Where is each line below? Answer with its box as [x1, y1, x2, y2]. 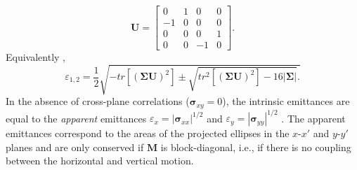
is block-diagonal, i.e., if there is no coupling [160, 139, 351, 154]
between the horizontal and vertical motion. [6, 153, 194, 168]
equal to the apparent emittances [6, 111, 147, 125]
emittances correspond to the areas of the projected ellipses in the [6, 126, 290, 141]
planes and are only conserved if [6, 139, 144, 154]
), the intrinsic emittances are [222, 94, 350, 108]
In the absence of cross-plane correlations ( [6, 94, 190, 108]
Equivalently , [6, 50, 66, 64]
